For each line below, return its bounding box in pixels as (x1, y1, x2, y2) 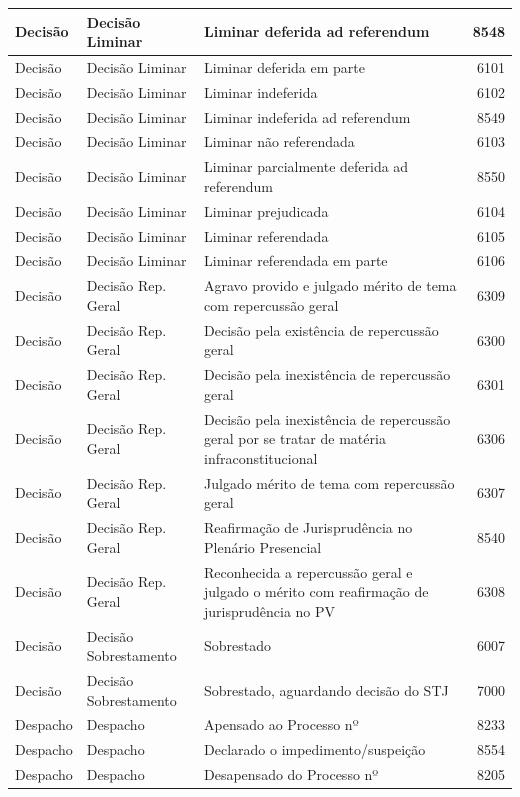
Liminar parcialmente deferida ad (204, 156, 409, 177)
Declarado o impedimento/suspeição (204, 739, 426, 760)
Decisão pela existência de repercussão (204, 319, 439, 340)
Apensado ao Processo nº (204, 714, 359, 735)
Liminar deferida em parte (204, 56, 365, 77)
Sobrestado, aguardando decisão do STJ (204, 679, 449, 700)
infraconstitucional (204, 447, 318, 468)
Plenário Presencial (204, 536, 322, 557)
